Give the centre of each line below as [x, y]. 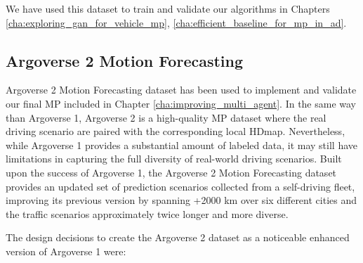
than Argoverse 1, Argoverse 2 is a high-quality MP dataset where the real [166, 117]
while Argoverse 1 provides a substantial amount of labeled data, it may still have [181, 145]
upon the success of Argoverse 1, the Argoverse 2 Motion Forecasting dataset [171, 172]
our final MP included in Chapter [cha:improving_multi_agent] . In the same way [181, 103]
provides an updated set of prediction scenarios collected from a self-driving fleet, [180, 186]
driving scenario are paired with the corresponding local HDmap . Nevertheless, [176, 131]
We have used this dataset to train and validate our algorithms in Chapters [168, 8]
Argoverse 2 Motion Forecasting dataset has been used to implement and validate [181, 90]
